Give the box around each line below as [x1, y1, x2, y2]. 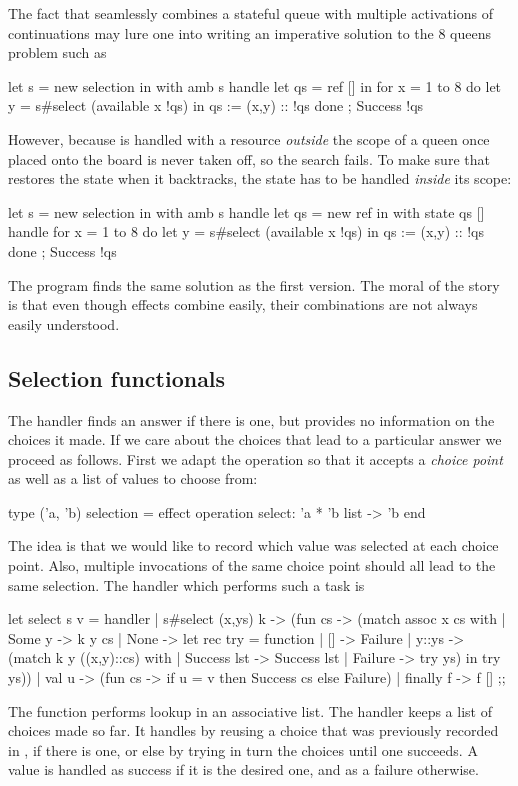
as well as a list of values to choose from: [8, 468, 258, 489]
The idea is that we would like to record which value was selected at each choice [8, 535, 499, 556]
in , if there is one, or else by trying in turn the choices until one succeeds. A [8, 739, 478, 760]
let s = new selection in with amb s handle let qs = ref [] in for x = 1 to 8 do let [8, 75, 502, 96]
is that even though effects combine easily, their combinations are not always [8, 294, 478, 315]
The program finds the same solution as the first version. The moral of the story [8, 274, 500, 295]
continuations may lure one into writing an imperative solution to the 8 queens [8, 22, 491, 43]
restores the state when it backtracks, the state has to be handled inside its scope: [8, 168, 512, 189]
